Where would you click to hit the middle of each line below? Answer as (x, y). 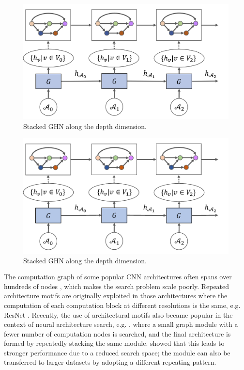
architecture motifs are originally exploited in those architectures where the (116, 296)
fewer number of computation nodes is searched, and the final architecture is (117, 333)
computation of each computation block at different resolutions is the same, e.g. (122, 305)
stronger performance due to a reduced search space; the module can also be (117, 352)
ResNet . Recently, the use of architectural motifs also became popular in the (118, 314)
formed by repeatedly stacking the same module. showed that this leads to (114, 343)
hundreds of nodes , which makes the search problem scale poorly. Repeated (117, 286)
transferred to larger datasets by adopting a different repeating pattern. (110, 362)
